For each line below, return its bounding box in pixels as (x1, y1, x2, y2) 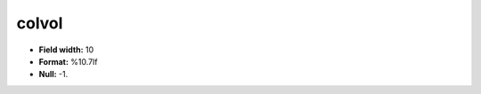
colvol (16, 13, 63, 33)
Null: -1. (38, 69, 69, 80)
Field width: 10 (38, 44, 94, 55)
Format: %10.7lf (38, 56, 98, 67)
